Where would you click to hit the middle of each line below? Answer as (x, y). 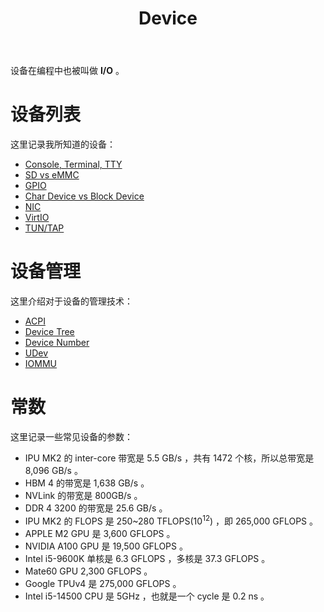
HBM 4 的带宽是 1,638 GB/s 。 (87, 483)
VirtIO (37, 218)
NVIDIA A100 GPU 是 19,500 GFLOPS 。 (106, 546)
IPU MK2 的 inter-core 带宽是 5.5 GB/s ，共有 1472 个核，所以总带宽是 (169, 458)
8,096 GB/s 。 (53, 470)
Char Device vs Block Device (84, 196)
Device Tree (49, 332)
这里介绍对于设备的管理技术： (71, 301)
